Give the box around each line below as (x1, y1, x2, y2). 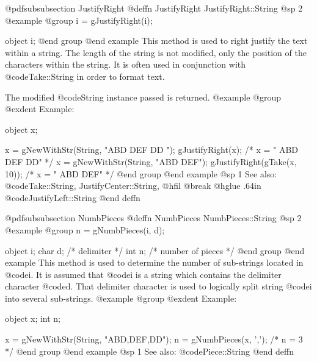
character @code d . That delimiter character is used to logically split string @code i (5, 280, 312, 293)
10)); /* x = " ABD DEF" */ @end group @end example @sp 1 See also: (5, 167, 277, 180)
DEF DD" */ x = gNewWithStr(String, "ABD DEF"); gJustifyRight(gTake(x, (5, 155, 297, 168)
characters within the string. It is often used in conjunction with (5, 58, 246, 71)
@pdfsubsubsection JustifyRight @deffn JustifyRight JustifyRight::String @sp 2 (5, 2, 303, 14)
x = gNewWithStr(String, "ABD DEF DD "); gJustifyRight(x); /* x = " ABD (5, 143, 299, 156)
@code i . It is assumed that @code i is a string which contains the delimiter (5, 268, 282, 280)
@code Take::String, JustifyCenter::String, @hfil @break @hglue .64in (5, 179, 261, 192)
